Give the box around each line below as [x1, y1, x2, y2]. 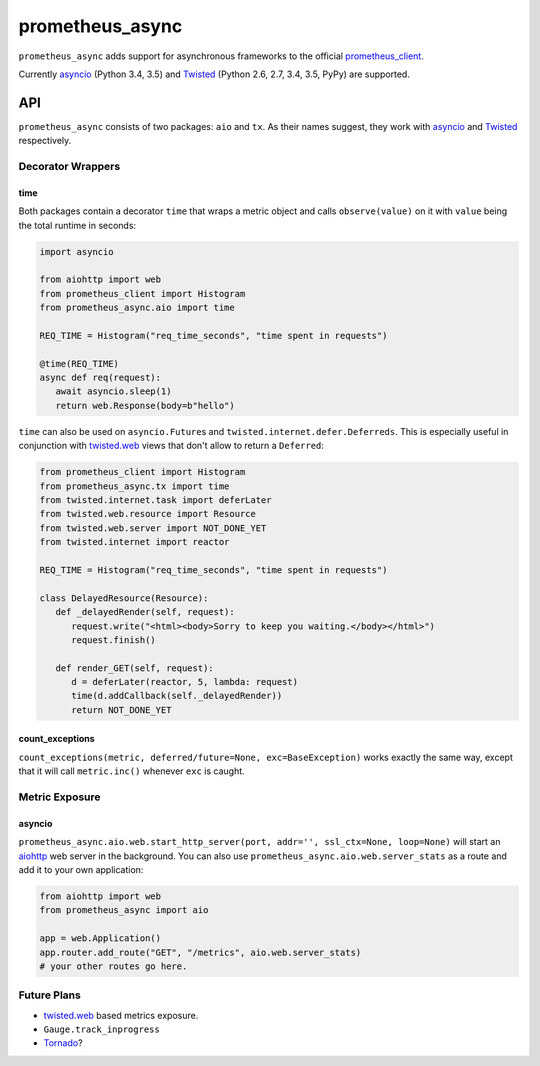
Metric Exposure [18, 790, 101, 804]
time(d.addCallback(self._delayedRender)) [71, 690, 283, 702]
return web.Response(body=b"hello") [55, 400, 235, 411]
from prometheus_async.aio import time [39, 302, 235, 314]
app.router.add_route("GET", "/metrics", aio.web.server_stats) [39, 946, 362, 958]
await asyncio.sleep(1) [55, 386, 172, 397]
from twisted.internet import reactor [39, 536, 230, 548]
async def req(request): [39, 372, 162, 384]
